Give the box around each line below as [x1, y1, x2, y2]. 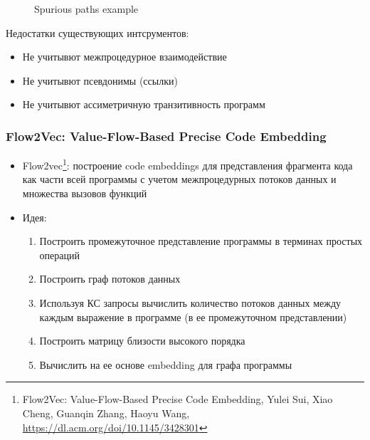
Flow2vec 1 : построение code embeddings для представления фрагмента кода [22, 156, 353, 172]
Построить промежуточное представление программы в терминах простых [39, 234, 363, 248]
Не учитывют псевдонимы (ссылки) [22, 73, 178, 88]
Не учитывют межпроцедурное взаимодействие [22, 49, 227, 64]
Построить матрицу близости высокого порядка [39, 333, 245, 348]
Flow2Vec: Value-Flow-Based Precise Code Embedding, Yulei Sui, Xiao [22, 392, 333, 407]
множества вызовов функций [22, 186, 147, 201]
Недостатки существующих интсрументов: [6, 25, 189, 40]
